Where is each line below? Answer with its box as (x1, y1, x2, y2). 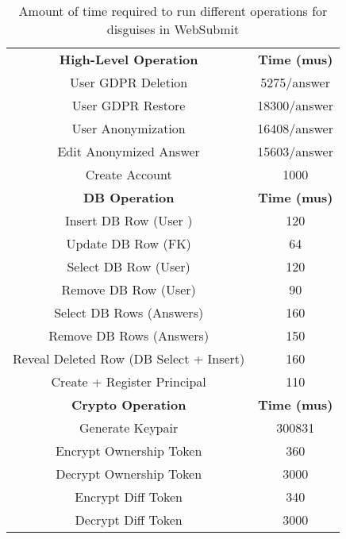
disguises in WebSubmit (106, 20, 240, 38)
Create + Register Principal (51, 372, 206, 391)
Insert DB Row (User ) (64, 211, 193, 229)
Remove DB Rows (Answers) (48, 326, 210, 345)
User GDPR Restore (71, 96, 186, 114)
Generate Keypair (79, 418, 179, 437)
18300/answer (257, 96, 333, 114)
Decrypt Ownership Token (56, 464, 202, 483)
